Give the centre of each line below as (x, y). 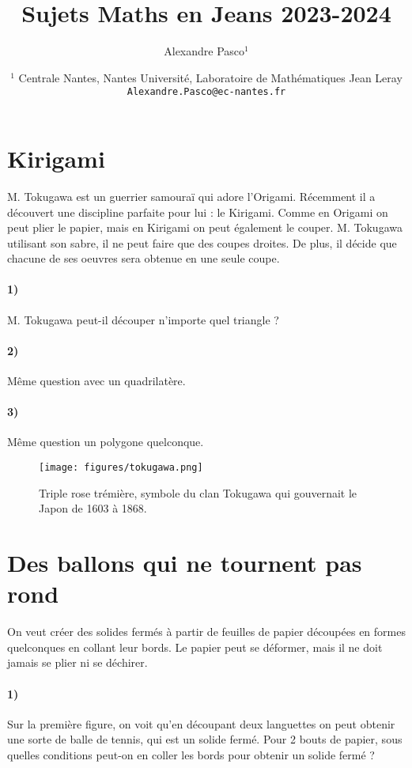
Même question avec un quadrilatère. (96, 381)
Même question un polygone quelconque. (106, 442)
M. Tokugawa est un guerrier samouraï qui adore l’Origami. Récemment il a (191, 196)
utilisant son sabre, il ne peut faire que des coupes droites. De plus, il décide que (202, 242)
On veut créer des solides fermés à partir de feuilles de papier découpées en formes (206, 632)
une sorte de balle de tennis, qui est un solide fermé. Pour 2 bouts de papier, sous (205, 739)
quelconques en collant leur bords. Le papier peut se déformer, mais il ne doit (195, 647)
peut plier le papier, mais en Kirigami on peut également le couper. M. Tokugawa (205, 227)
